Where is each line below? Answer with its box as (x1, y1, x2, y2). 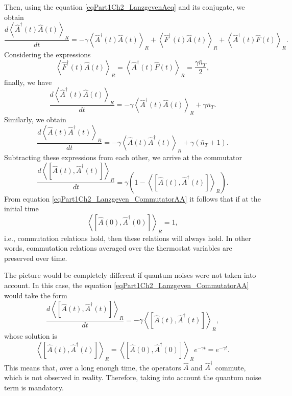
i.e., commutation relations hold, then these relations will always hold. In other (4, 232, 251, 243)
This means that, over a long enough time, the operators (4, 362, 181, 372)
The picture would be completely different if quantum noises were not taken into (4, 270, 256, 280)
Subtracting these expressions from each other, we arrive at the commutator (4, 151, 242, 162)
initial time (4, 203, 39, 214)
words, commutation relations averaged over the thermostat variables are (4, 243, 232, 253)
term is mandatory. (4, 382, 64, 392)
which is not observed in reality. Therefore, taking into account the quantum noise (4, 371, 261, 382)
